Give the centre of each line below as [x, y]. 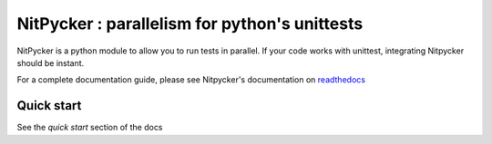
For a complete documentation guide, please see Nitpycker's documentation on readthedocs [191, 80]
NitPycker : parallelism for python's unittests [190, 24]
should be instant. [51, 62]
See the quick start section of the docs [90, 128]
